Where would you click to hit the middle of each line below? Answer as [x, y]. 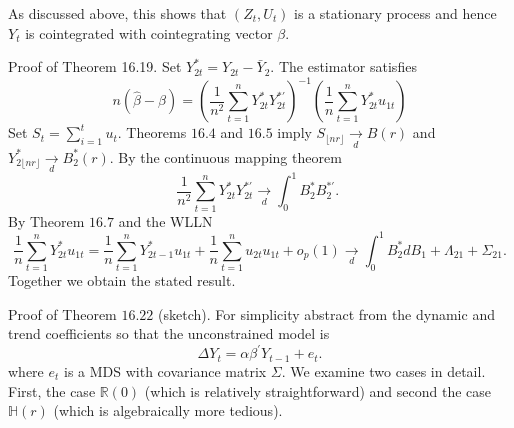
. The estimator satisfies [343, 66]
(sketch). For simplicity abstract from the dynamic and [326, 313]
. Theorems [152, 132]
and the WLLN [165, 220]
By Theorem [46, 220]
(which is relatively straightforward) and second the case [318, 390]
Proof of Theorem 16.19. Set [95, 66]
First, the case [52, 390]
